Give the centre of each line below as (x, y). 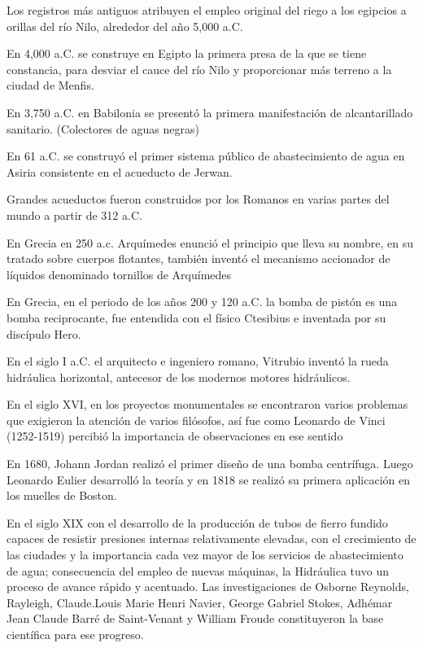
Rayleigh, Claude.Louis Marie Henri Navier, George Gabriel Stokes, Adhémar (200, 602)
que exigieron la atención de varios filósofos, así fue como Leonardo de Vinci (196, 420)
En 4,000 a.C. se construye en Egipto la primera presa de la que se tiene (187, 53)
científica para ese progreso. (75, 634)
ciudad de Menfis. (50, 85)
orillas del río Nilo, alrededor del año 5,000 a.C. (125, 26)
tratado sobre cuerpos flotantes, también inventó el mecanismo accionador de (198, 258)
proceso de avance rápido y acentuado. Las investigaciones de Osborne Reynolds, (208, 587)
